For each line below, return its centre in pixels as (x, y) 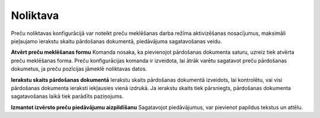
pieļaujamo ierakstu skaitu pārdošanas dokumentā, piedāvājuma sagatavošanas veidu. (116, 41)
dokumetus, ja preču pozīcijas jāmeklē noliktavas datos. (79, 69)
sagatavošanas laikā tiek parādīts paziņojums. (67, 96)
